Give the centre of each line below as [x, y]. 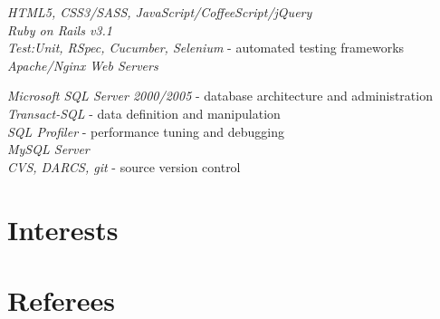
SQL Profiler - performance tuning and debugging [146, 131]
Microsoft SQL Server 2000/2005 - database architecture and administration [220, 96]
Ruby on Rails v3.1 [60, 29]
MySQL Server [48, 149]
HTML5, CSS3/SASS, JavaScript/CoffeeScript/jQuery [160, 12]
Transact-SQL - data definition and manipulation [144, 113]
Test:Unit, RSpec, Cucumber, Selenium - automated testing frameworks [206, 48]
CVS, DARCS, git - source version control [124, 166]
